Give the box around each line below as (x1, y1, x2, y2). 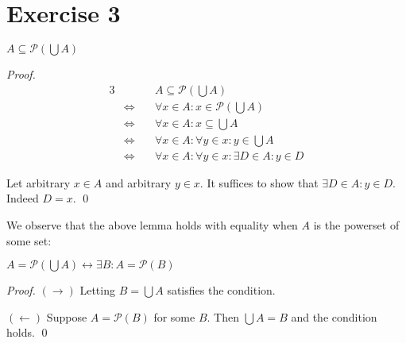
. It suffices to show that (199, 174, 319, 191)
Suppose (46, 308, 87, 325)
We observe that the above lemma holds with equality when (6, 217, 298, 233)
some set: (6, 232, 52, 249)
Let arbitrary (6, 174, 71, 191)
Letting (79, 282, 115, 299)
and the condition (291, 308, 377, 325)
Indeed (6, 190, 39, 206)
